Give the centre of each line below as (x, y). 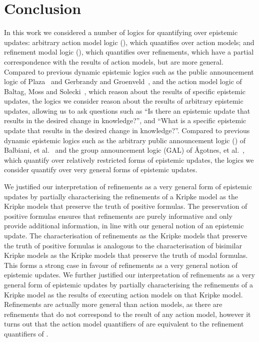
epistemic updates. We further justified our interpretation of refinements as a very (129, 275)
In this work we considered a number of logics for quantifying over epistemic (121, 32)
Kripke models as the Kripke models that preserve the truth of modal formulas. (126, 255)
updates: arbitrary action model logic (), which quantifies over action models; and (129, 42)
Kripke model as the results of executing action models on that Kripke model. (123, 294)
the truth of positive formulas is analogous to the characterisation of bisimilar (123, 245)
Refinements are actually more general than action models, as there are (113, 304)
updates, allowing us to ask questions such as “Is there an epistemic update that (127, 110)
